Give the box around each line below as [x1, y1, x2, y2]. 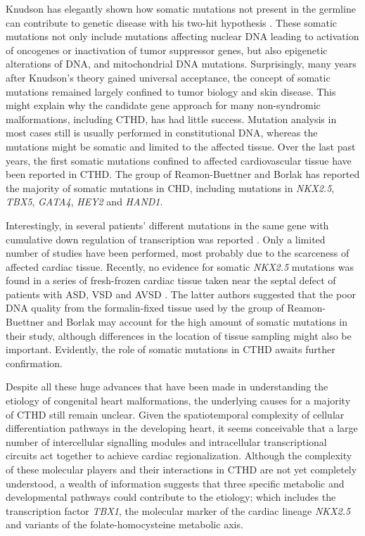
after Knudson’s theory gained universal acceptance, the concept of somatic [6, 70, 331, 84]
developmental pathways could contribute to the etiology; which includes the [6, 490, 336, 504]
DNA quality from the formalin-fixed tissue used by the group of [6, 300, 284, 315]
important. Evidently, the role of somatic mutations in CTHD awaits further [6, 342, 335, 357]
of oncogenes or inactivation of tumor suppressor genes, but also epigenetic [6, 42, 328, 57]
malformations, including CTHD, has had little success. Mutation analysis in [6, 111, 337, 126]
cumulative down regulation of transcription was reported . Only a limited [6, 231, 326, 246]
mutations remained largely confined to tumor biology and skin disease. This [6, 84, 336, 98]
